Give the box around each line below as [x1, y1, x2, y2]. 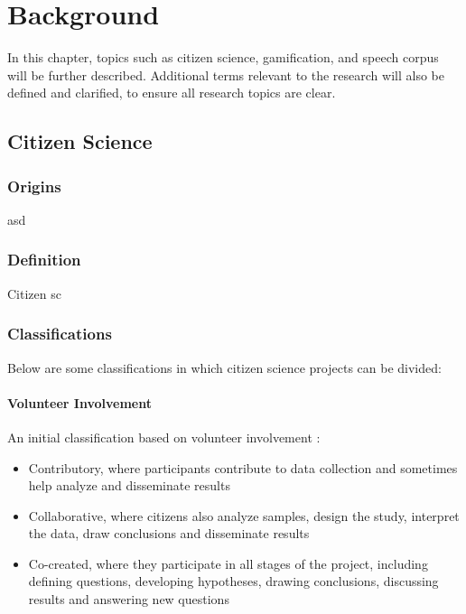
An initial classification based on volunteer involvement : [7, 427, 321, 446]
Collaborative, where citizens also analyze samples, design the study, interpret [28, 506, 460, 525]
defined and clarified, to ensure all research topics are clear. [7, 83, 336, 102]
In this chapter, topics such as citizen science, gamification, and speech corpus [7, 48, 439, 67]
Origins [7, 174, 61, 197]
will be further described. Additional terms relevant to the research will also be [7, 65, 444, 84]
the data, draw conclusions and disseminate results [28, 524, 310, 543]
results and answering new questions [28, 590, 229, 609]
